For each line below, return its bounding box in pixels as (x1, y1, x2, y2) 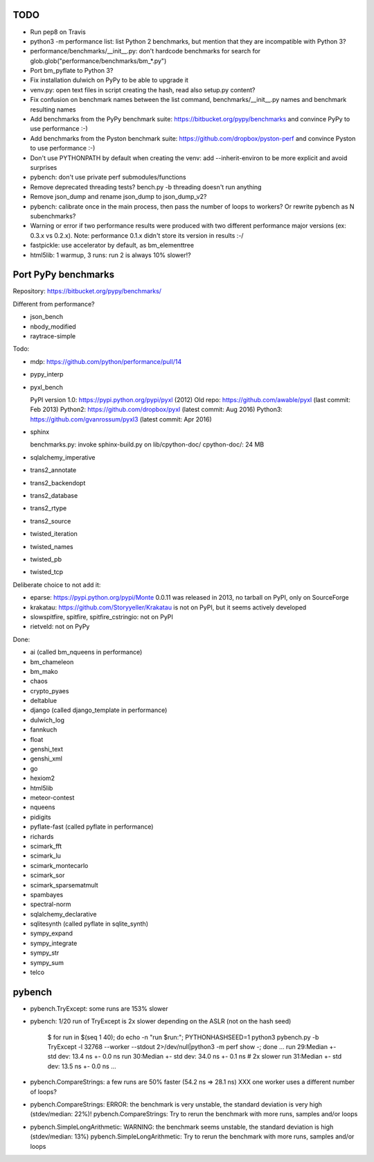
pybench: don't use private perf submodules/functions (30, 173, 186, 182)
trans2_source (30, 517, 71, 525)
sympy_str (30, 948, 60, 957)
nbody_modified (30, 322, 76, 331)
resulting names (30, 105, 76, 114)
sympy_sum (30, 958, 64, 966)
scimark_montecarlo (30, 861, 89, 869)
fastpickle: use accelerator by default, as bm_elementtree (30, 241, 194, 250)
